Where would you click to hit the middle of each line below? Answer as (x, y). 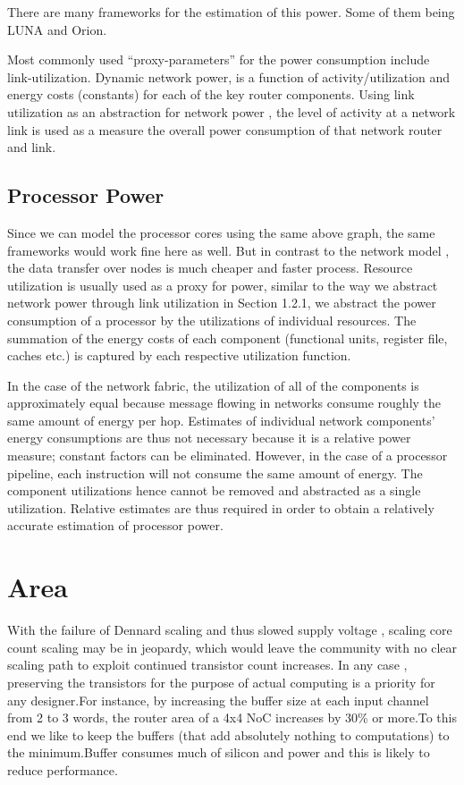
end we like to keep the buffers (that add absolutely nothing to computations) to (228, 734)
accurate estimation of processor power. (115, 525)
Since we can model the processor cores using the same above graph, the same (221, 232)
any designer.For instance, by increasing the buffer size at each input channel (218, 700)
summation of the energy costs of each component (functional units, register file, (228, 338)
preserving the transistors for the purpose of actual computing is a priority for (221, 682)
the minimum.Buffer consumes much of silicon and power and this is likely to (219, 752)
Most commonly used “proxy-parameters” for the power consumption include (219, 59)
